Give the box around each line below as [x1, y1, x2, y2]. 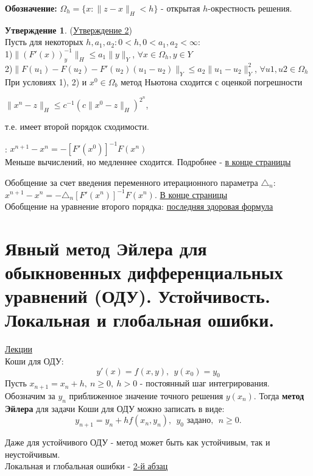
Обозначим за [5, 389, 55, 402]
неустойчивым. [5, 447, 60, 460]
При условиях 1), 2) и [5, 75, 87, 88]
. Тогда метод [253, 389, 304, 402]
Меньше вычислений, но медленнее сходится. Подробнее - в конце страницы [5, 155, 291, 168]
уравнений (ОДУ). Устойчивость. [5, 283, 270, 308]
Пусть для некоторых [5, 35, 83, 48]
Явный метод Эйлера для [5, 235, 207, 260]
